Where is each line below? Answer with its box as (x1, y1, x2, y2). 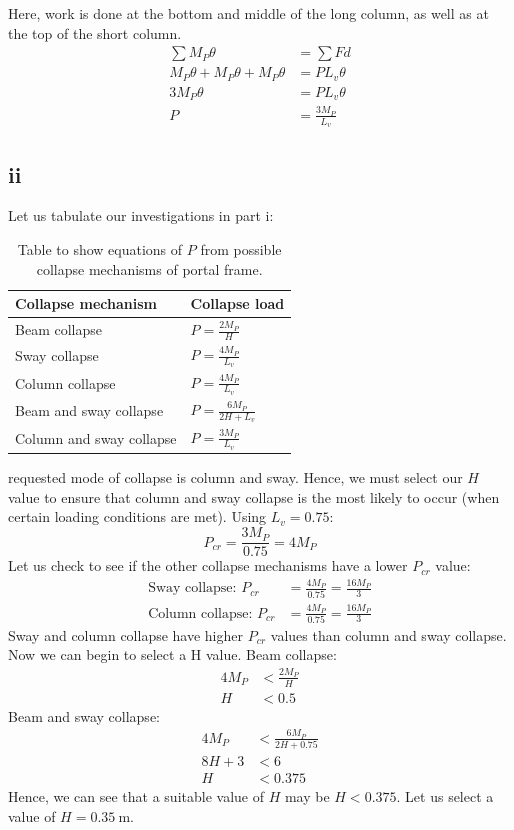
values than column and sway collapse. (270, 624, 507, 645)
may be (284, 786, 330, 807)
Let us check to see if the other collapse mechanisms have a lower (8, 555, 408, 576)
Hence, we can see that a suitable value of (8, 786, 264, 807)
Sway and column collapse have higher (8, 624, 244, 645)
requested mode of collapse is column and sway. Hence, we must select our (8, 467, 463, 488)
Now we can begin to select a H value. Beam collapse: (8, 644, 337, 665)
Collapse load (190, 293, 285, 314)
